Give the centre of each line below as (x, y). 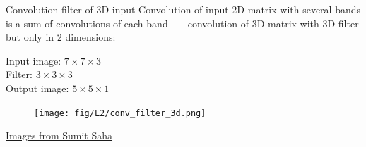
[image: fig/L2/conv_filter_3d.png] (120, 113)
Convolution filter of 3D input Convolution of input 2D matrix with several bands (183, 9)
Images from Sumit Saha (59, 135)
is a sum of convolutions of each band (87, 23)
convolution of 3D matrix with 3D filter (273, 23)
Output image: (37, 88)
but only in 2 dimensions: (61, 37)
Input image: (34, 60)
